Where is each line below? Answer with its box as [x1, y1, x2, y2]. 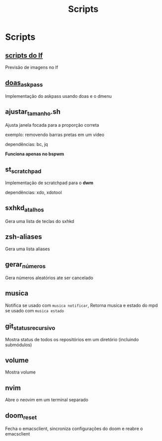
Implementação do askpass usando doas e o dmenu [5, 93, 112, 99]
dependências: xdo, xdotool [5, 190, 62, 195]
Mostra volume [5, 369, 36, 375]
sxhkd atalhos [5, 204, 44, 214]
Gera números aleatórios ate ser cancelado [5, 275, 93, 281]
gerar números [5, 260, 46, 270]
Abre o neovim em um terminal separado [5, 397, 88, 403]
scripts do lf [5, 51, 43, 60]
